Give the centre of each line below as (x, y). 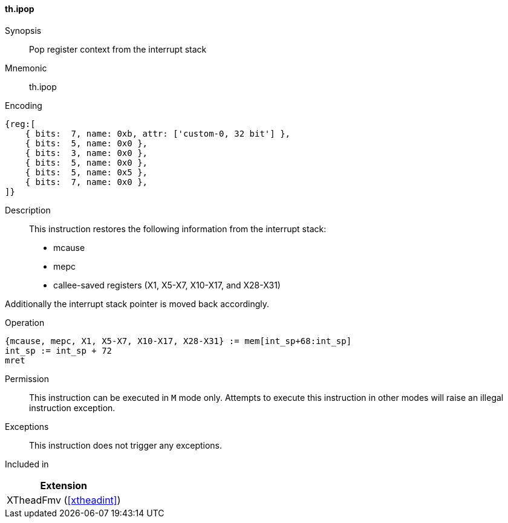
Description (28, 210)
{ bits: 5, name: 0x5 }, (86, 172)
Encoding (24, 105)
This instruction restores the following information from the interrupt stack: (178, 229)
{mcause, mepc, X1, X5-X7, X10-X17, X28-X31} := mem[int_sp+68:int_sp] (178, 341)
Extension (63, 485)
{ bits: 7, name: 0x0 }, (86, 182)
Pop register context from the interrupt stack (118, 49)
